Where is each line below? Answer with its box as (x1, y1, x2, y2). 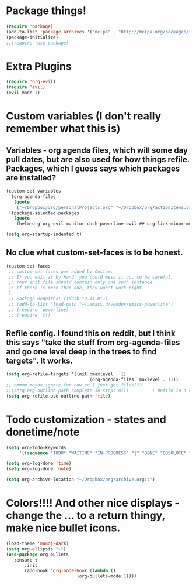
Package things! (6, 4, 86, 18)
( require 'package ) (6, 23, 54, 29)
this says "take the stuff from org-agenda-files (6, 337, 180, 347)
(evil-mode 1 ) (6, 90, 41, 96)
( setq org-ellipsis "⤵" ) (6, 546, 66, 552)
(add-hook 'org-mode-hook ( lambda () (24, 568, 116, 574)
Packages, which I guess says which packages (6, 163, 180, 173)
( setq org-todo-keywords (6, 444, 66, 450)
